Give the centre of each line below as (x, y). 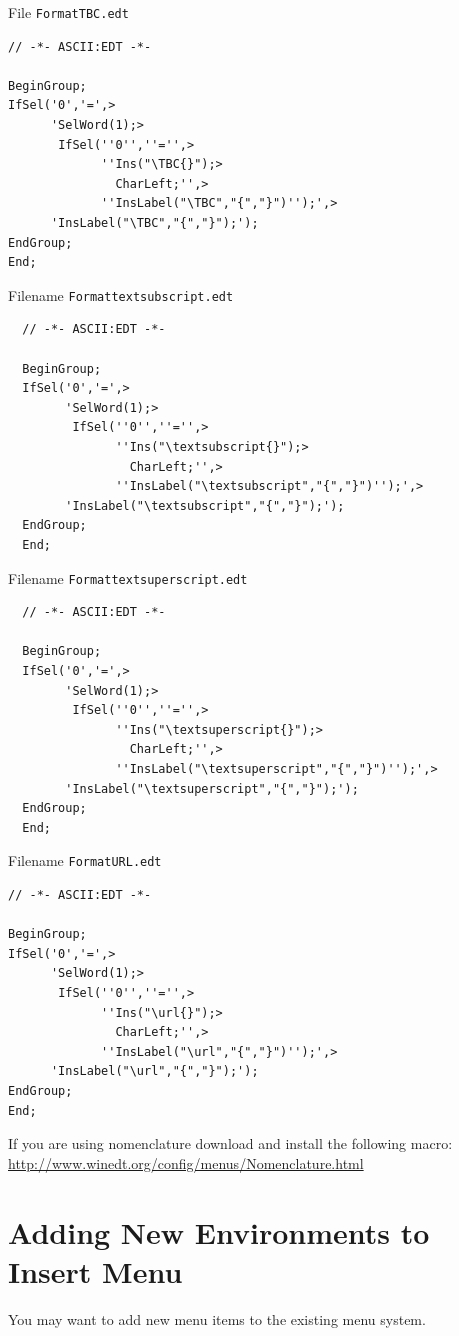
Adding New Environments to (219, 1231)
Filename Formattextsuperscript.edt (128, 577)
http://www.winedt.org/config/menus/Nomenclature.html (186, 1162)
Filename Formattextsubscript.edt (121, 294)
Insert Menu (95, 1270)
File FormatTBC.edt (68, 12)
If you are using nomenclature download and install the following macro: (230, 1143)
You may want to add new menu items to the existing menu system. (217, 1318)
